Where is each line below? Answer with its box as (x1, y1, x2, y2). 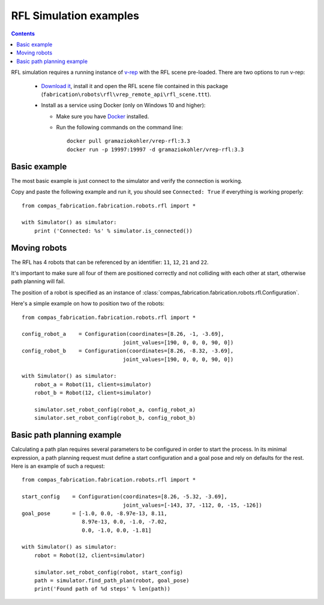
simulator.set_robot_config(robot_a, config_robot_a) (34, 406, 196, 413)
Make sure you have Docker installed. (56, 113, 149, 120)
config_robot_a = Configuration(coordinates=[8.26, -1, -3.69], (22, 330, 224, 338)
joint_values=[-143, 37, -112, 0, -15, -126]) (122, 501, 262, 508)
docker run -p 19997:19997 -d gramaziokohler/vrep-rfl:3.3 (67, 146, 244, 153)
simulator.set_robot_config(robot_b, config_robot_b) (34, 414, 196, 422)
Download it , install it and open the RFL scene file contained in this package (41, 82, 229, 89)
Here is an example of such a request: (11, 462, 105, 469)
